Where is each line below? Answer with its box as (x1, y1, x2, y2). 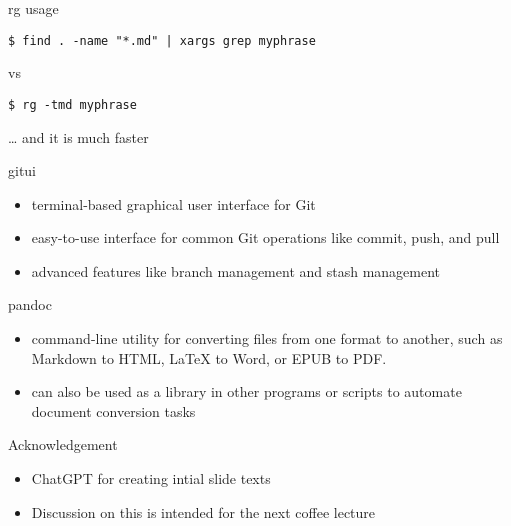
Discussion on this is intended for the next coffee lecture (31, 501, 376, 522)
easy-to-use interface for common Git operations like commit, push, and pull (31, 227, 500, 248)
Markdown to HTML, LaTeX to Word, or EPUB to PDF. (31, 347, 387, 368)
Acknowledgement (8, 434, 118, 455)
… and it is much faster (8, 126, 149, 147)
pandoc (8, 294, 52, 315)
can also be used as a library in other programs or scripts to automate (31, 381, 462, 402)
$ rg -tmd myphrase (8, 97, 137, 112)
